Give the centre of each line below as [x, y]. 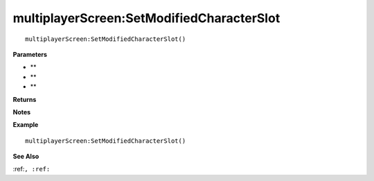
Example [26, 125]
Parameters [30, 54]
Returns [25, 99]
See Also [26, 157]
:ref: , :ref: [32, 169]
